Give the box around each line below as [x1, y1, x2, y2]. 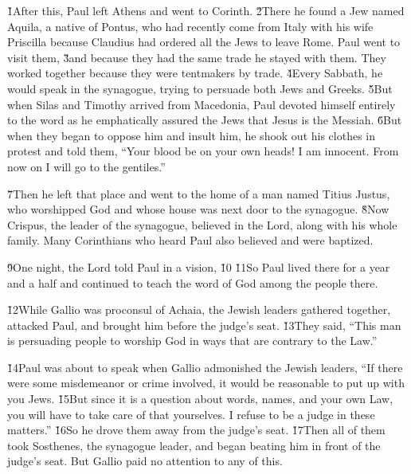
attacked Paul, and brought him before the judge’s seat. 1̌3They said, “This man [7, 316, 401, 333]
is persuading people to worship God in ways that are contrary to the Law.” [7, 332, 378, 349]
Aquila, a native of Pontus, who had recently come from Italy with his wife [7, 18, 374, 34]
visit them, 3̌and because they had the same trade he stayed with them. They [7, 49, 386, 65]
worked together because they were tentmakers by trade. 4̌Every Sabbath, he [7, 65, 383, 81]
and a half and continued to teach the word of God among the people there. [7, 274, 378, 291]
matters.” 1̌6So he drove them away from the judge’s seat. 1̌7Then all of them [7, 421, 386, 438]
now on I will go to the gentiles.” [7, 158, 166, 174]
